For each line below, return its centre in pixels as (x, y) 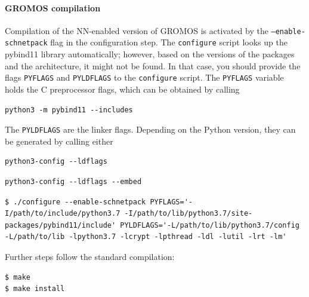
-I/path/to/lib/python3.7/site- (189, 214)
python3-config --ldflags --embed (73, 181)
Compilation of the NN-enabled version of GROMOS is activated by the (137, 30)
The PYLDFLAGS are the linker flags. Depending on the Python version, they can (150, 129)
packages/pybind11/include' (61, 225)
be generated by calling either (59, 141)
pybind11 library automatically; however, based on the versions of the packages (150, 54)
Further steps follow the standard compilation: (90, 256)
